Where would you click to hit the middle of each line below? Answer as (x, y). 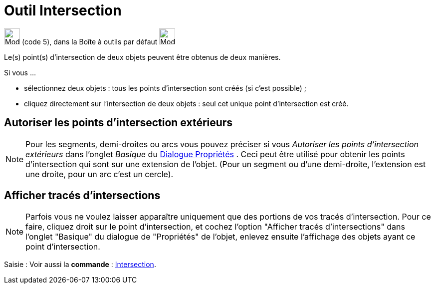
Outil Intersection (63, 10)
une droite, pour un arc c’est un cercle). (100, 174)
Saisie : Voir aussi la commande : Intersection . (80, 265)
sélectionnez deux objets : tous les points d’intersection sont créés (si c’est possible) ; (165, 88)
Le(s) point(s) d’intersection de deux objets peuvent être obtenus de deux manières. (142, 57)
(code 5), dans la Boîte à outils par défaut (90, 41)
